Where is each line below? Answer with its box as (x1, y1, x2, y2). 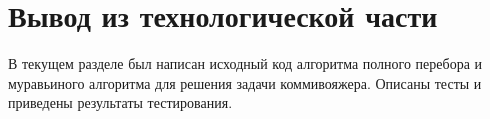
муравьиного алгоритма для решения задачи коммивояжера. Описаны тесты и (8, 72, 482, 93)
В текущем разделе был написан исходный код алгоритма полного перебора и (8, 53, 483, 74)
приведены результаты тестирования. (8, 92, 233, 113)
